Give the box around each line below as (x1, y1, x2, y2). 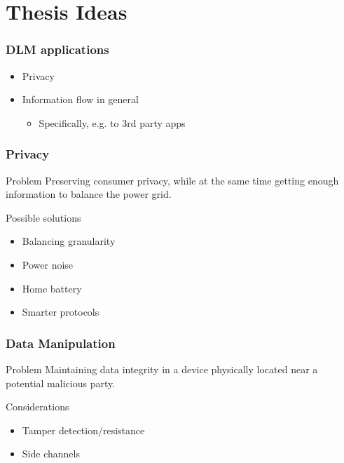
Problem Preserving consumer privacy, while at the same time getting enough (6, 173, 339, 187)
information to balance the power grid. (6, 187, 172, 201)
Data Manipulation (6, 334, 116, 351)
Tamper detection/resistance (22, 422, 145, 437)
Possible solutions (6, 210, 81, 224)
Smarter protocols (22, 304, 99, 319)
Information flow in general (22, 92, 139, 107)
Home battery (22, 281, 82, 295)
